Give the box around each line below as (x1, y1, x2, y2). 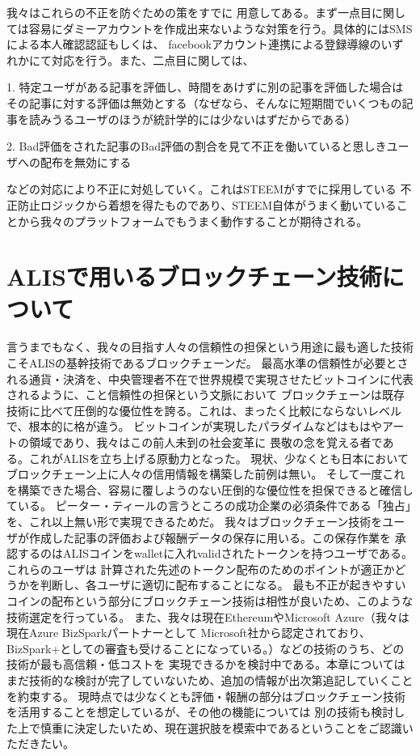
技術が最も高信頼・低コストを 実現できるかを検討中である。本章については (6, 656, 405, 673)
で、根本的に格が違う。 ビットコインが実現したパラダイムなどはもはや (6, 418, 382, 435)
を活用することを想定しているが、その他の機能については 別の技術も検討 (6, 703, 394, 720)
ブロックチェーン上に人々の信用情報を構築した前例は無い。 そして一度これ (6, 465, 405, 482)
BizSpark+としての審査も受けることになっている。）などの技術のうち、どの (6, 639, 405, 656)
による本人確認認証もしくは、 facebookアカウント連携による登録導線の (6, 36, 381, 53)
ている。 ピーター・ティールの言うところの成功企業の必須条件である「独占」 (6, 497, 411, 514)
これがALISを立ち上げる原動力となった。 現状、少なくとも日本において (28, 449, 409, 466)
